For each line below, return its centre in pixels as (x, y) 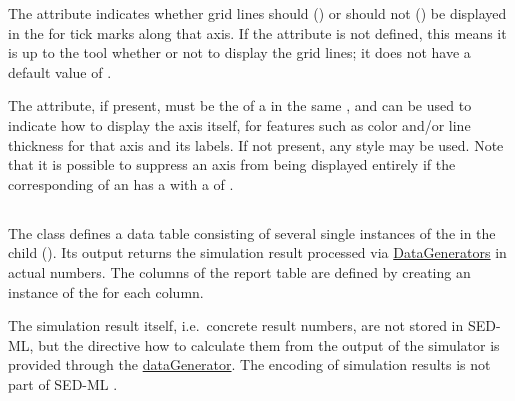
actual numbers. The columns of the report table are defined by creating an (239, 271)
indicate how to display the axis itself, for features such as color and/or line (239, 124)
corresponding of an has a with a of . (121, 183)
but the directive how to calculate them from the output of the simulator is (269, 344)
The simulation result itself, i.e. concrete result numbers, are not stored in (236, 325)
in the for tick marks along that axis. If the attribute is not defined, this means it (257, 32)
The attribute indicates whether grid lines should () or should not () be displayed (257, 13)
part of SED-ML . (63, 383)
